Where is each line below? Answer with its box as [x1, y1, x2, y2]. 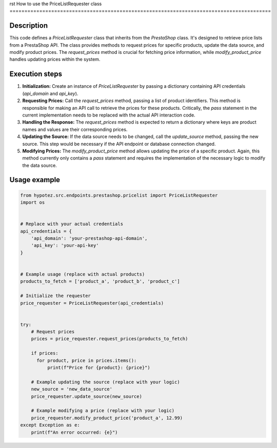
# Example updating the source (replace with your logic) [31, 379, 180, 385]
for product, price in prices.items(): [36, 357, 137, 363]
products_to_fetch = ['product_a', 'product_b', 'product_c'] [20, 279, 180, 284]
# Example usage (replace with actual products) [20, 271, 145, 277]
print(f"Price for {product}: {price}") [47, 365, 151, 371]
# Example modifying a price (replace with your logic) [31, 408, 175, 414]
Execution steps [9, 70, 63, 79]
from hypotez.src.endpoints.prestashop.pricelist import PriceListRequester [20, 192, 218, 198]
